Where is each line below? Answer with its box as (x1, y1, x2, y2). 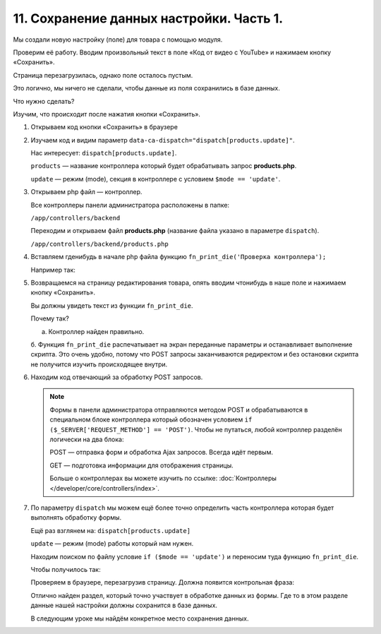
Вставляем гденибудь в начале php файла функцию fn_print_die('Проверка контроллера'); (30, 253, 327, 261)
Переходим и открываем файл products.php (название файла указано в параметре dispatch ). (30, 227, 320, 235)
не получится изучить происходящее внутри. (30, 360, 168, 369)
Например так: (30, 265, 75, 274)
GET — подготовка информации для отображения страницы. (49, 461, 234, 469)
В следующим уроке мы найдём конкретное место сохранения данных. (30, 614, 249, 623)
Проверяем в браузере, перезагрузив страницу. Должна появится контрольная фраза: (30, 578, 294, 587)
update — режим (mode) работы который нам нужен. (30, 539, 194, 548)
